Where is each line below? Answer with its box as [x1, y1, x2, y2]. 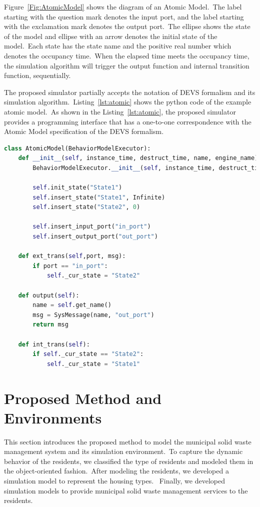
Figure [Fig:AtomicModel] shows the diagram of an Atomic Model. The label [4, 1, 242, 11]
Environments [4, 407, 102, 427]
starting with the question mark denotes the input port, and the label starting [4, 11, 244, 21]
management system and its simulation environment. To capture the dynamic [4, 446, 243, 456]
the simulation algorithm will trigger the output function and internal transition [4, 60, 249, 70]
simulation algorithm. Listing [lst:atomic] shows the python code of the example [4, 96, 251, 107]
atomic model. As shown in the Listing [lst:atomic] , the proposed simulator [4, 106, 236, 116]
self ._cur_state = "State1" [46, 360, 140, 367]
